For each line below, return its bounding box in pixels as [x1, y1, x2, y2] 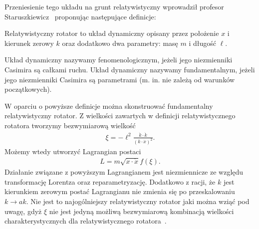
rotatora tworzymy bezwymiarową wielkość [4, 120, 136, 130]
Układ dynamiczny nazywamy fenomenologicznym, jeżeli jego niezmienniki [4, 54, 233, 65]
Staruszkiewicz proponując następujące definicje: [4, 11, 156, 21]
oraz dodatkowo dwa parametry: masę [62, 37, 178, 48]
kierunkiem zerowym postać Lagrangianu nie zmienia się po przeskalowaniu [4, 186, 235, 197]
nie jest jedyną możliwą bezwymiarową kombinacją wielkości [49, 206, 234, 216]
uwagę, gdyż [4, 206, 42, 216]
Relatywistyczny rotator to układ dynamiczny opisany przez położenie [4, 28, 219, 38]
